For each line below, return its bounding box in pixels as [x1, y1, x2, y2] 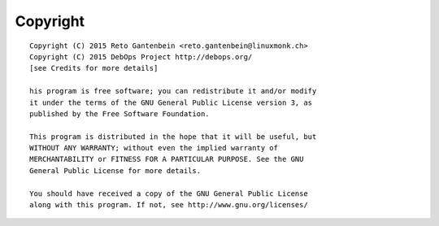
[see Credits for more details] [29, 63, 159, 73]
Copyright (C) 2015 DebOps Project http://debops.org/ [29, 52, 253, 61]
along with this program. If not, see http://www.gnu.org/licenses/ [29, 200, 308, 210]
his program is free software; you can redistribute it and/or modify [29, 86, 317, 96]
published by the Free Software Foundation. [29, 109, 211, 118]
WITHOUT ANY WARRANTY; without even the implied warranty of [29, 143, 278, 153]
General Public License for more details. [29, 166, 202, 175]
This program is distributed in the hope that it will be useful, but [29, 132, 317, 141]
